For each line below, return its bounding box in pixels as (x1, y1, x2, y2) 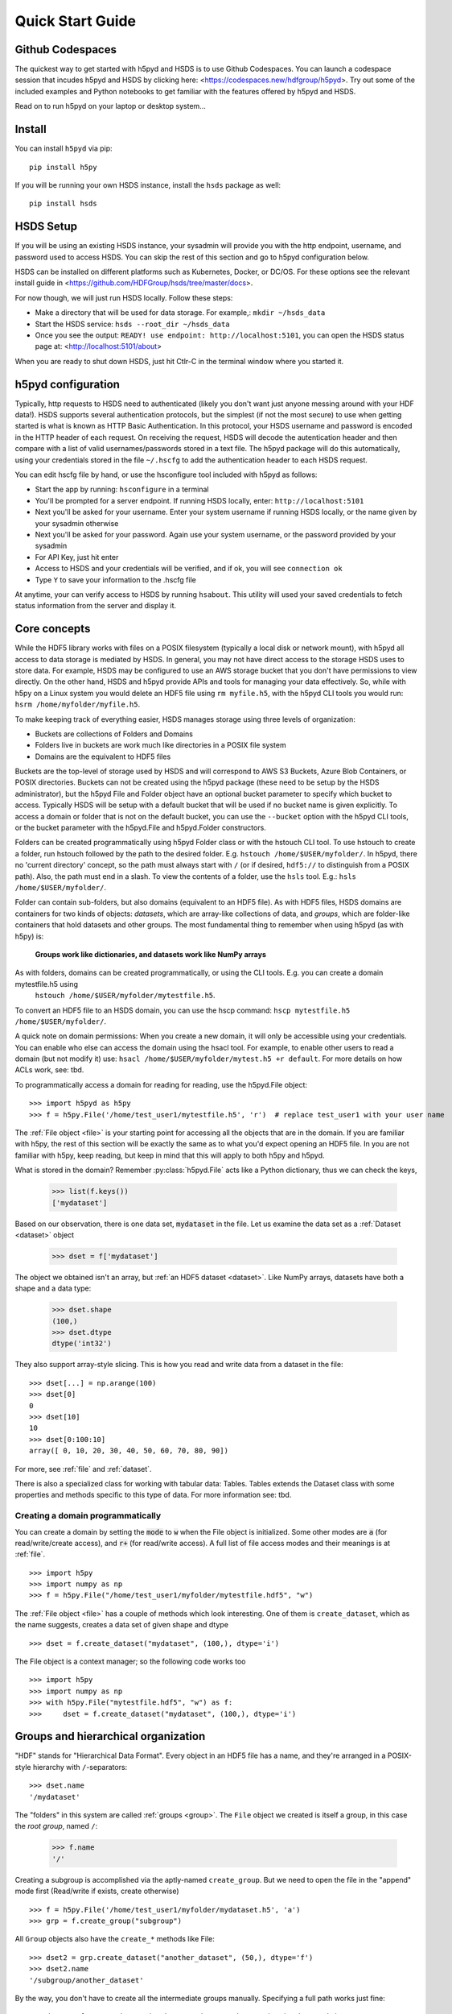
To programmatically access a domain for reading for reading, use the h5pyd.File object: (14, 1080, 308, 1089)
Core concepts (14, 622, 91, 636)
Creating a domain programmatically (14, 1510, 162, 1522)
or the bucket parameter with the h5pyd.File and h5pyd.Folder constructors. (14, 823, 267, 833)
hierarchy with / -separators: (32, 1762, 128, 1772)
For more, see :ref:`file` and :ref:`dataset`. (14, 1464, 152, 1473)
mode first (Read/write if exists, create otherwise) (14, 1886, 180, 1896)
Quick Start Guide (14, 12, 137, 30)
